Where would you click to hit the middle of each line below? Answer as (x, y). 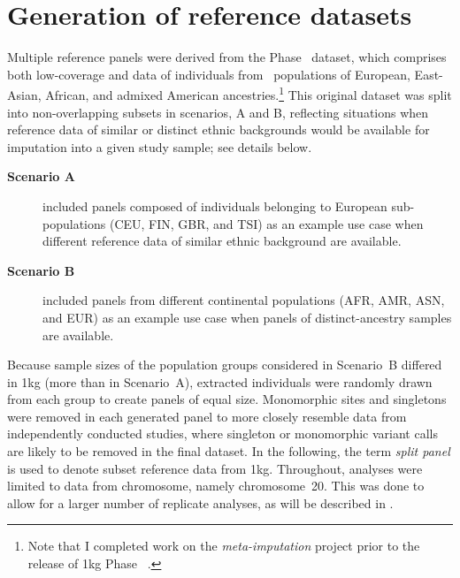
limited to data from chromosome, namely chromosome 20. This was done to (216, 486)
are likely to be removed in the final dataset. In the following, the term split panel (229, 451)
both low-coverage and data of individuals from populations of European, (209, 74)
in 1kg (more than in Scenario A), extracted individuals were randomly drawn (220, 381)
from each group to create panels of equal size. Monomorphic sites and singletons (227, 399)
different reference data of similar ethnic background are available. (222, 241)
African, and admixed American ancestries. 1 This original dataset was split (249, 93)
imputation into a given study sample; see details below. (160, 146)
